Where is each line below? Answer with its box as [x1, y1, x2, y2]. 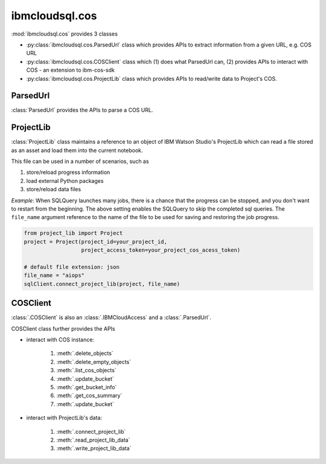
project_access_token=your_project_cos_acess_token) [81, 247, 241, 253]
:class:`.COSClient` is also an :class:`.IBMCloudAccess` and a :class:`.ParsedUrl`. [11, 314, 211, 321]
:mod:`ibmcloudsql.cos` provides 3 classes [11, 30, 118, 37]
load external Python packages [26, 177, 104, 184]
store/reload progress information [26, 169, 110, 176]
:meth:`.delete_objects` [56, 350, 114, 357]
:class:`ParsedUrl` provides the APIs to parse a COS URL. [11, 106, 153, 114]
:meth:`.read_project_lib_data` [56, 436, 130, 443]
